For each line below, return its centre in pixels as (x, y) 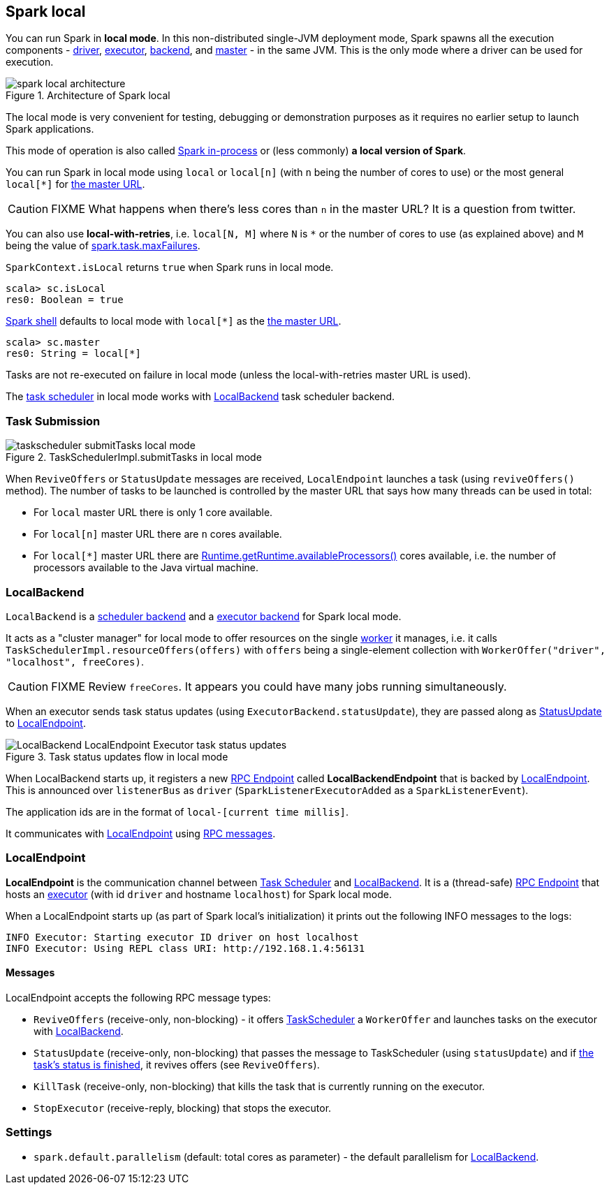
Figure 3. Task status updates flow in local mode (117, 756)
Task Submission (53, 421)
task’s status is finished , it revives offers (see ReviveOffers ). (177, 1064)
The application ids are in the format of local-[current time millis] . (177, 811)
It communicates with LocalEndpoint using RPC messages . (141, 833)
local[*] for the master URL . (75, 184)
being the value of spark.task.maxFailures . (103, 246)
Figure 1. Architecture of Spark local (88, 96)
